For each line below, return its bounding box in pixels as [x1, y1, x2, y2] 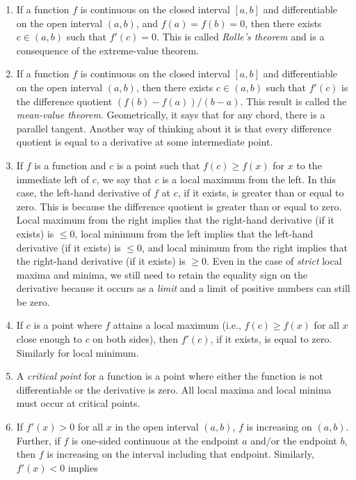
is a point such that [116, 157, 200, 172]
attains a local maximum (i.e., [113, 318, 241, 332]
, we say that [96, 171, 152, 186]
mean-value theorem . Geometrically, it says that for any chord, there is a [16, 107, 325, 122]
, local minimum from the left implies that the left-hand [74, 226, 314, 240]
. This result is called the [240, 93, 347, 108]
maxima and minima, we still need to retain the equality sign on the [16, 267, 308, 281]
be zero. [16, 294, 50, 309]
